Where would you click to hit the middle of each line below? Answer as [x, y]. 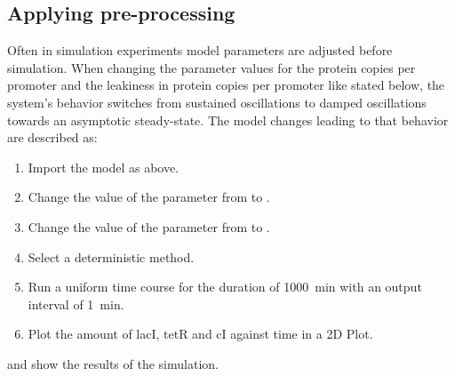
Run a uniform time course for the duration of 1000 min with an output [225, 287]
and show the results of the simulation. [113, 363]
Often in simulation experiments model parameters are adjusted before [200, 50]
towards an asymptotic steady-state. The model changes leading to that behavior [228, 120]
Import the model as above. [104, 167]
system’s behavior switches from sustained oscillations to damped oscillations [217, 102]
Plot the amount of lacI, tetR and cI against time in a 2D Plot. [200, 334]
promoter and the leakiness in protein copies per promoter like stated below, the [226, 85]
